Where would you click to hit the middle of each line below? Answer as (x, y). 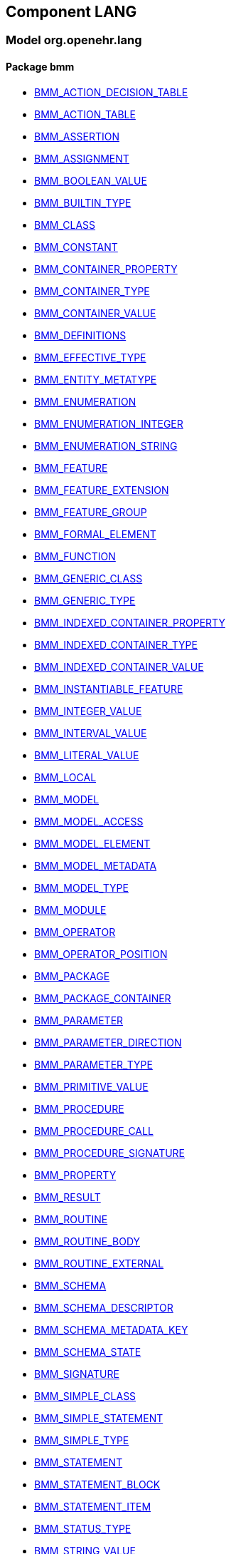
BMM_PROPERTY (75, 1175)
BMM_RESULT (68, 1197)
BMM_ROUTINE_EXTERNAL (99, 1263)
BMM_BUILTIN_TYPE (83, 202)
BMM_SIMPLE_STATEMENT (99, 1418)
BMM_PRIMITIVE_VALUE (91, 1086)
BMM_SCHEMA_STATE (88, 1352)
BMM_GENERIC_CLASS (88, 578)
